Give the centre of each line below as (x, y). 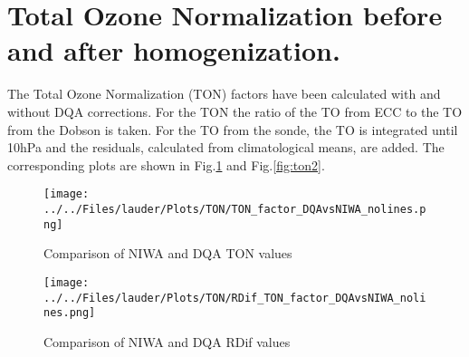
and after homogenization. (174, 50)
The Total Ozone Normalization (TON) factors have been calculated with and (224, 94)
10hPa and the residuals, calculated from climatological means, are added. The (226, 147)
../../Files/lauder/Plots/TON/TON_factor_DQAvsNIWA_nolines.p (235, 209)
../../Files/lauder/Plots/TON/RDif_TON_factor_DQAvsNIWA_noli (235, 298)
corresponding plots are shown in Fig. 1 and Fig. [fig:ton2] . (166, 164)
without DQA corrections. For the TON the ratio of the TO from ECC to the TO (235, 111)
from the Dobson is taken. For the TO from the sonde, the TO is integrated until (233, 129)
